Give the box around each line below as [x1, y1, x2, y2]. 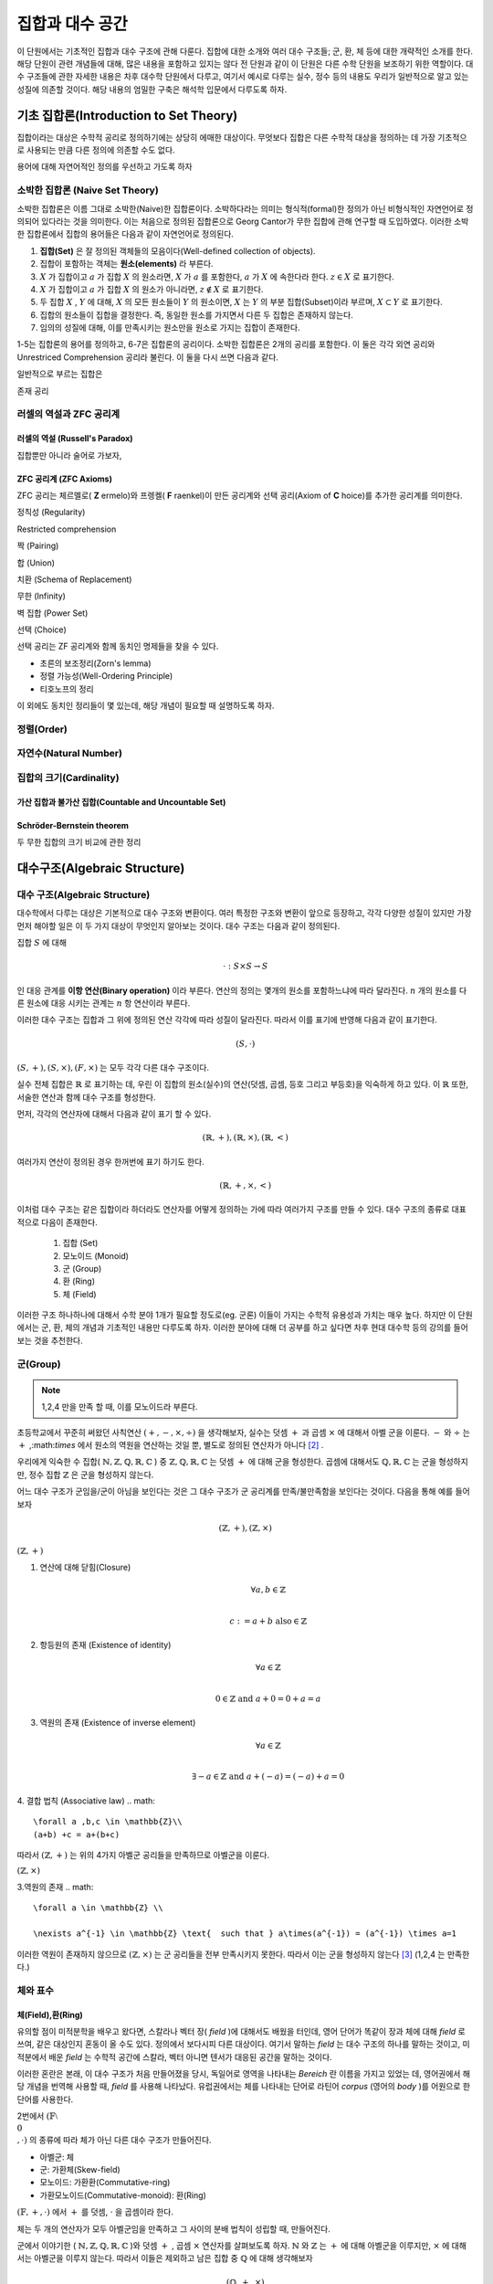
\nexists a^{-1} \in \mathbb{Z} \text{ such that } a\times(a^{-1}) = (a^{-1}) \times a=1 [33, 1929, 456, 1939]
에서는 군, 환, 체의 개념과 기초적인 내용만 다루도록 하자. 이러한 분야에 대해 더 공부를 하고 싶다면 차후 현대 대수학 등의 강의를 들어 [16, 1322, 469, 1333]
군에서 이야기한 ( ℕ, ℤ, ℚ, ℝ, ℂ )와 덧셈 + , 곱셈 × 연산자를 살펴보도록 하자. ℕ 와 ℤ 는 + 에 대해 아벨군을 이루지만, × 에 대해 [16, 2239, 467, 2251]
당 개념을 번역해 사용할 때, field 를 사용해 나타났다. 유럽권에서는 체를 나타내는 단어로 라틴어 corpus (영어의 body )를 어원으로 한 [16, 2081, 470, 2092]
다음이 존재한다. [41, 1216, 98, 1228]
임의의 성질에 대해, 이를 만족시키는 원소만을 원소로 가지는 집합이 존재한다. [39, 323, 300, 333]
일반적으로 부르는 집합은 [16, 368, 103, 379]
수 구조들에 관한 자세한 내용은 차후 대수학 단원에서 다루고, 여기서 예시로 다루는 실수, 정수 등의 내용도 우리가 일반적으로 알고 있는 [16, 71, 469, 82]
